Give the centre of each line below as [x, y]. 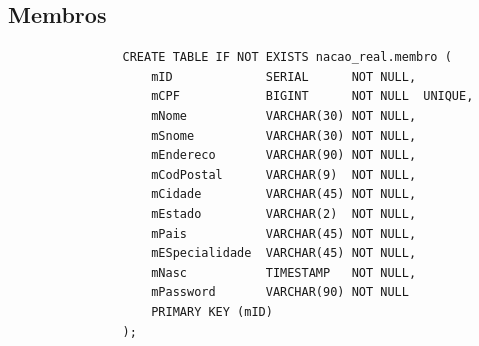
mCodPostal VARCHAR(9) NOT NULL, [284, 174]
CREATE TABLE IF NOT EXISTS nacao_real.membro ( [287, 57]
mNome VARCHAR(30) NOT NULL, [284, 115]
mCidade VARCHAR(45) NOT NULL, [284, 194]
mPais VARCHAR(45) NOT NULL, [284, 233]
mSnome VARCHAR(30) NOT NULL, [284, 135]
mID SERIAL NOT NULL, [284, 76]
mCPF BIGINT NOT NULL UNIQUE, [312, 96]
